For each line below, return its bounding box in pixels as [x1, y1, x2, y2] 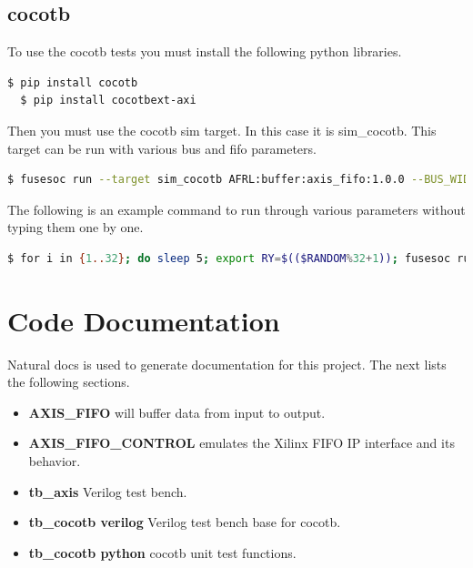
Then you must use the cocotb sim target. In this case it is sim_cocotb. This [7, 120, 437, 139]
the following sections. [7, 372, 130, 391]
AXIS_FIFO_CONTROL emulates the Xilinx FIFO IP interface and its [28, 433, 455, 452]
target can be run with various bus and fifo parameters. [7, 138, 317, 157]
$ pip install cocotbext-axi [20, 94, 196, 107]
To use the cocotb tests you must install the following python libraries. [7, 42, 402, 61]
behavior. [28, 451, 81, 471]
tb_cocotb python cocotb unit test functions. [28, 543, 297, 562]
